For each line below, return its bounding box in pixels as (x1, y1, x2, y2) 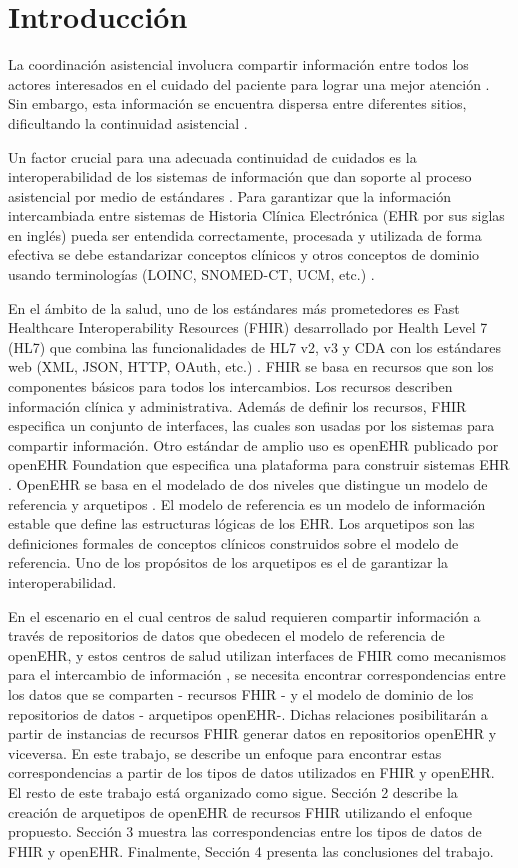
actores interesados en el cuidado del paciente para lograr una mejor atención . (8, 73, 490, 94)
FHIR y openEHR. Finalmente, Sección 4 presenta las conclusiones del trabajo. (8, 840, 494, 861)
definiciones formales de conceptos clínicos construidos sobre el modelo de (8, 532, 459, 553)
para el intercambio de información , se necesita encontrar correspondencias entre (8, 664, 506, 685)
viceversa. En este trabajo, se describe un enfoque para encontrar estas (8, 742, 442, 763)
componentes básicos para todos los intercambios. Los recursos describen (8, 376, 453, 397)
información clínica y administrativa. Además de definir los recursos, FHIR (8, 395, 467, 416)
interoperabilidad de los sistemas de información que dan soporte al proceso (8, 166, 472, 187)
